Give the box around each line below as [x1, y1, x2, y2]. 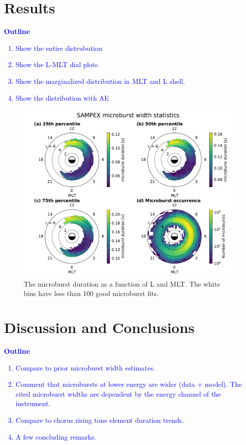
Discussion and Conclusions [4, 317, 195, 337]
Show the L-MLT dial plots [15, 59, 98, 70]
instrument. [15, 398, 51, 408]
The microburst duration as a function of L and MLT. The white [24, 278, 220, 289]
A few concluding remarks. [15, 431, 96, 442]
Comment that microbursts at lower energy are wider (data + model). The [15, 379, 242, 389]
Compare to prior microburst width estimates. [15, 362, 155, 372]
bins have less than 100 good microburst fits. [24, 288, 159, 298]
